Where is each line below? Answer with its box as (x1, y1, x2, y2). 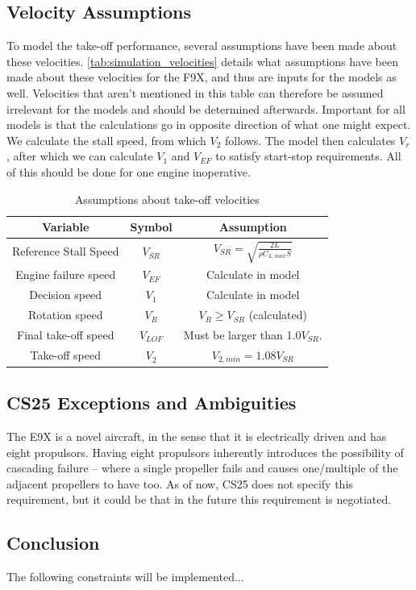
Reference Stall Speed (12, 243, 119, 260)
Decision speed (29, 286, 102, 303)
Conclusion (6, 530, 100, 555)
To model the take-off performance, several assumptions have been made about (6, 37, 397, 54)
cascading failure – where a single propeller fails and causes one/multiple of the (6, 459, 398, 476)
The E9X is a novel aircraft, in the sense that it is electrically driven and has (6, 428, 387, 445)
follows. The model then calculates (225, 131, 396, 148)
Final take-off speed (17, 326, 114, 343)
